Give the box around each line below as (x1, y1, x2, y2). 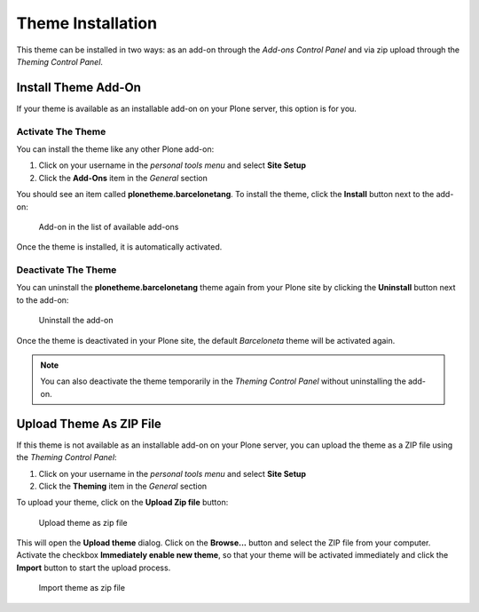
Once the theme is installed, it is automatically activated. (16, 242, 223, 252)
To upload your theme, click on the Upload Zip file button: (16, 497, 229, 508)
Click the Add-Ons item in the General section (38, 172, 208, 183)
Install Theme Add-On (16, 80, 142, 95)
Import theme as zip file (38, 583, 126, 593)
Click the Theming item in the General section (38, 481, 208, 491)
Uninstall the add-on (38, 315, 114, 326)
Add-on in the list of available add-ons (38, 221, 179, 232)
